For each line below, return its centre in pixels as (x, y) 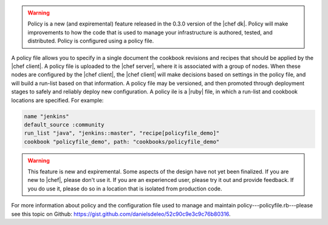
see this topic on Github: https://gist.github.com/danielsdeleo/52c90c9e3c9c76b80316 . (121, 214)
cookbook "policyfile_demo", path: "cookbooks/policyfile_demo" (122, 142)
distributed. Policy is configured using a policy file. (91, 41)
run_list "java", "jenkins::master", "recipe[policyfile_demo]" (122, 133)
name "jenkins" (46, 116)
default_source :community (64, 125)
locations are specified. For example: (57, 100)
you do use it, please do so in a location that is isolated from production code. (125, 189)
